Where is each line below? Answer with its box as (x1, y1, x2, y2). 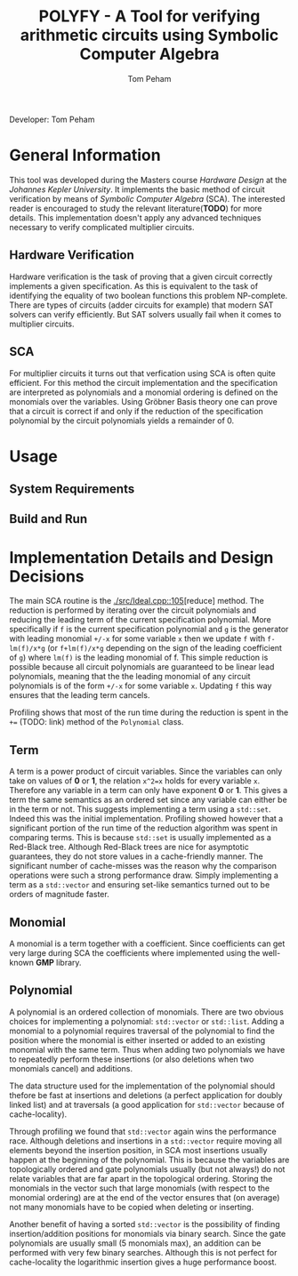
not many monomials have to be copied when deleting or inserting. (9, 1201, 254, 1212)
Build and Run (9, 511, 87, 526)
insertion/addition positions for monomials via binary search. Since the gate (9, 1228, 286, 1239)
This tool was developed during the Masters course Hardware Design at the (9, 174, 287, 185)
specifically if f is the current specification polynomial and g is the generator (9, 624, 289, 635)
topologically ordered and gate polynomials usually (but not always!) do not (9, 1163, 286, 1175)
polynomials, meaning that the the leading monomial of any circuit (9, 671, 251, 682)
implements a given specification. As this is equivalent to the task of (9, 280, 259, 291)
